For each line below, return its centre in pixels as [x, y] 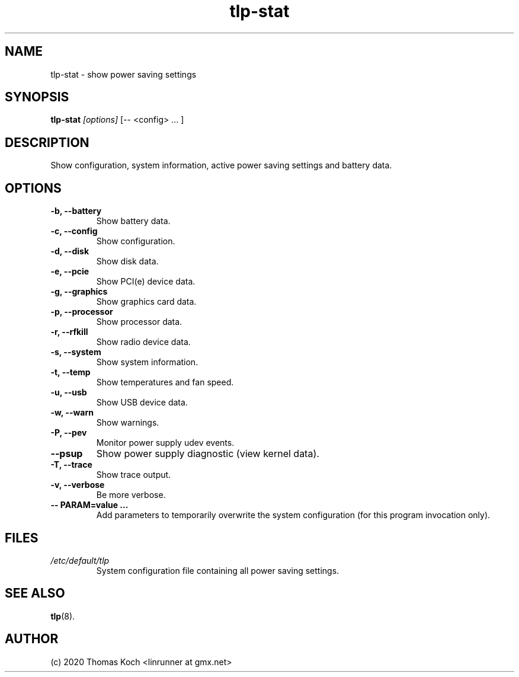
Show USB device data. [142, 403]
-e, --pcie [70, 272]
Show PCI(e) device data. [146, 282]
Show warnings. [128, 423]
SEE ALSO [35, 593]
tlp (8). [63, 616]
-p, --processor [82, 312]
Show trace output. [134, 475]
